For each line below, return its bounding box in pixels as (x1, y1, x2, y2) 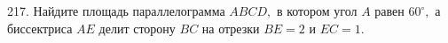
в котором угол (276, 2, 358, 19)
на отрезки (201, 18, 260, 37)
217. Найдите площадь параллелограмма (7, 2, 225, 19)
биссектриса (7, 18, 73, 37)
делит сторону (98, 18, 176, 37)
